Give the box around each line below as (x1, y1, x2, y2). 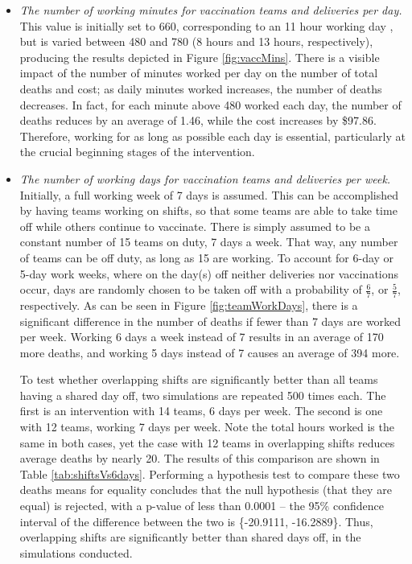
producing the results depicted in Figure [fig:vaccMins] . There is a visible (19, 48, 380, 65)
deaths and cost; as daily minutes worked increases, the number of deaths (19, 80, 382, 97)
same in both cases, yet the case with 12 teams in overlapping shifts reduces (19, 434, 395, 451)
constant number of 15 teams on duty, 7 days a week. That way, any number (19, 233, 398, 250)
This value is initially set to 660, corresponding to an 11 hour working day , (19, 17, 393, 34)
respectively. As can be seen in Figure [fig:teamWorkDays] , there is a (19, 296, 358, 313)
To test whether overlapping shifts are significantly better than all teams (19, 371, 378, 388)
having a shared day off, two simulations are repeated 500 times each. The (19, 386, 386, 403)
